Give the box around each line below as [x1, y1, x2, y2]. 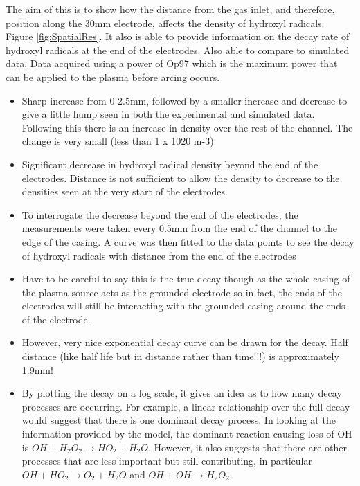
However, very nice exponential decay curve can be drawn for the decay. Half [21, 335, 348, 350]
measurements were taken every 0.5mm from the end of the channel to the [21, 221, 338, 235]
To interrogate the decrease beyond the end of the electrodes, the [21, 207, 298, 222]
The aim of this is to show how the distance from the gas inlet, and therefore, [6, 2, 335, 16]
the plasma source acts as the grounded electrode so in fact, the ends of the [21, 285, 342, 299]
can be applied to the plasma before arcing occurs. [6, 69, 220, 84]
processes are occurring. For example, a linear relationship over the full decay [21, 399, 350, 413]
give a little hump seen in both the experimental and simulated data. [21, 107, 315, 121]
